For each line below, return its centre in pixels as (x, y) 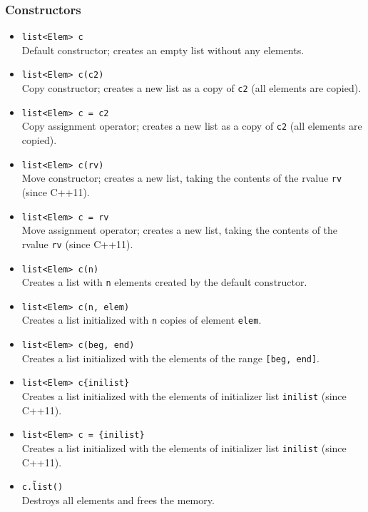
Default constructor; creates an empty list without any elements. (163, 50)
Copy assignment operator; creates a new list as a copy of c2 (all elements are (192, 126)
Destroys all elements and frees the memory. (118, 500)
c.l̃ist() (42, 487)
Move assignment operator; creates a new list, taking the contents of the (180, 230)
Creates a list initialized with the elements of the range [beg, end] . (171, 358)
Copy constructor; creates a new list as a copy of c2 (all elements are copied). (191, 88)
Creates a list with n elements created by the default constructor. (164, 282)
